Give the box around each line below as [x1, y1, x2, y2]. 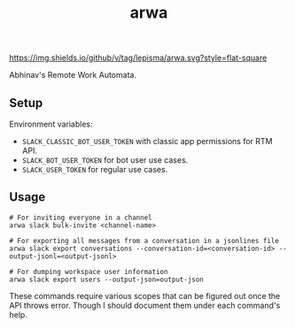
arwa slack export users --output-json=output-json [9, 275, 204, 284]
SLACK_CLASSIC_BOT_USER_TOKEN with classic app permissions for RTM [21, 136, 273, 146]
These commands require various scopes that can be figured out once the [9, 290, 281, 301]
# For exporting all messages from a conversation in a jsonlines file [9, 236, 279, 245]
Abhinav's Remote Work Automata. [9, 70, 137, 80]
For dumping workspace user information [17, 267, 168, 276]
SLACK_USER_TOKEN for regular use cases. [21, 164, 168, 174]
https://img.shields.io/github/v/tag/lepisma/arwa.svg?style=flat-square [9, 52, 268, 64]
